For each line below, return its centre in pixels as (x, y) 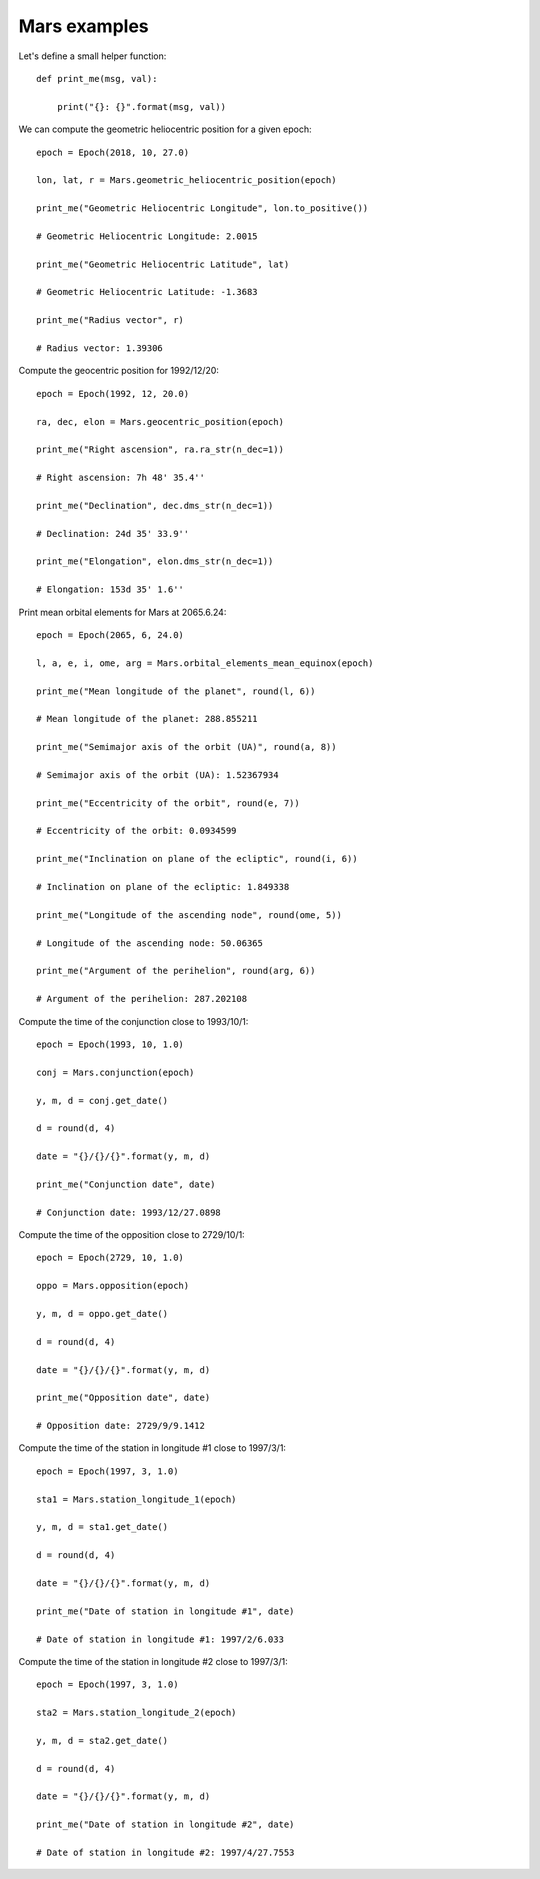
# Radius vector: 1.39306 (100, 348)
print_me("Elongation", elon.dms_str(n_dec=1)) (155, 561)
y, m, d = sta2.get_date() (102, 1740)
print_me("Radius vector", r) (110, 320)
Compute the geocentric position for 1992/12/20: (119, 371)
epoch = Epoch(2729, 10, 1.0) (110, 1258)
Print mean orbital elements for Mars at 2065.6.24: (122, 612)
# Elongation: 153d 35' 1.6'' (110, 589)
